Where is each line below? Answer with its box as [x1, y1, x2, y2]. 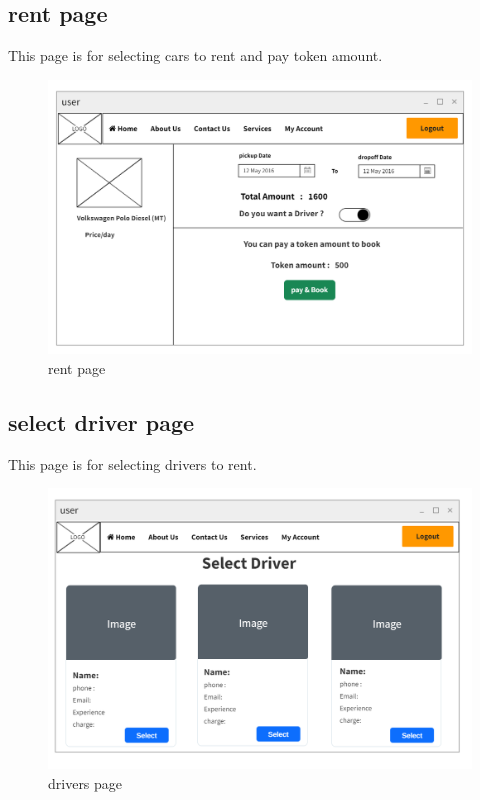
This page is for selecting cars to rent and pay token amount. [8, 45, 383, 66]
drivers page [48, 773, 123, 794]
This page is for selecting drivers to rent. [8, 453, 257, 474]
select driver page [8, 406, 195, 437]
